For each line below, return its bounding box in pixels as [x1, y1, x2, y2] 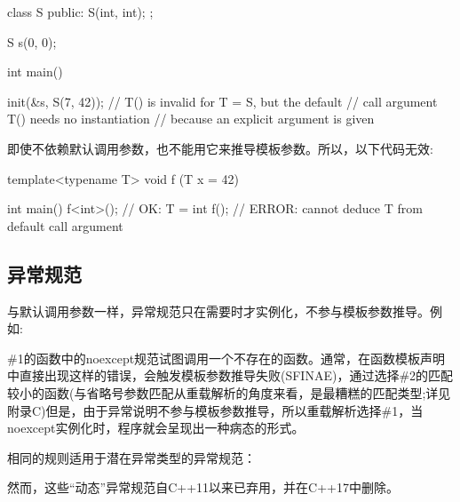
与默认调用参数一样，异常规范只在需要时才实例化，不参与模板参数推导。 [7, 301, 430, 320]
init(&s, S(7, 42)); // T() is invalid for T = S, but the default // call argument [7, 92, 438, 110]
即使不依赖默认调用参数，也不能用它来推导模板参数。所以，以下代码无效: [7, 139, 433, 157]
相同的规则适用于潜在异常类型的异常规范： [7, 448, 256, 466]
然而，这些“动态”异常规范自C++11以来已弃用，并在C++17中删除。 [7, 478, 399, 497]
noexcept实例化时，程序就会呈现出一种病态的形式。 [7, 418, 305, 437]
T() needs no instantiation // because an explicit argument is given [7, 109, 375, 128]
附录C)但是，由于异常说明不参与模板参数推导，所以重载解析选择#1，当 [7, 401, 424, 419]
